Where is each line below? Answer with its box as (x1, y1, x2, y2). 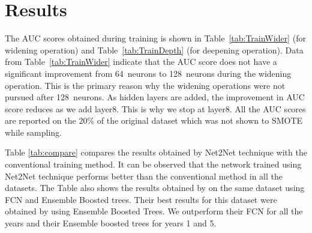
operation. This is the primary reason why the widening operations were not (5, 79, 286, 91)
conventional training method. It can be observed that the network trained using (5, 158, 302, 171)
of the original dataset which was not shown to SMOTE (97, 114, 303, 127)
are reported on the (5, 114, 76, 127)
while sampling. (5, 126, 62, 138)
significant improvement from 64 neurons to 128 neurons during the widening (5, 67, 292, 79)
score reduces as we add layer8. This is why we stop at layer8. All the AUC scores (5, 102, 306, 115)
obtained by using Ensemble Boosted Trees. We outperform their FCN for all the (5, 205, 303, 217)
